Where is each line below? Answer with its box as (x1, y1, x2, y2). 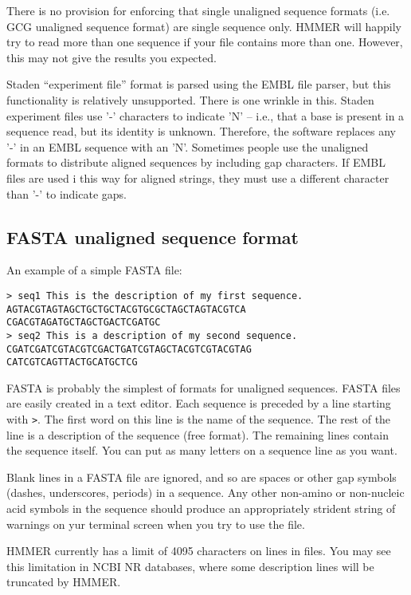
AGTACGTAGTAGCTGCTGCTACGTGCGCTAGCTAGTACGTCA (6, 303, 246, 315)
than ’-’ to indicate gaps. (6, 185, 127, 202)
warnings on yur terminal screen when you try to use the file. (6, 515, 305, 532)
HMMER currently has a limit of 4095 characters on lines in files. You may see (6, 542, 391, 559)
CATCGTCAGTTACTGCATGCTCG (6, 357, 138, 368)
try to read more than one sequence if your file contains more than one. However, (6, 33, 403, 50)
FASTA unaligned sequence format (6, 224, 299, 249)
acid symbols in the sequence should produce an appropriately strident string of (6, 500, 396, 517)
